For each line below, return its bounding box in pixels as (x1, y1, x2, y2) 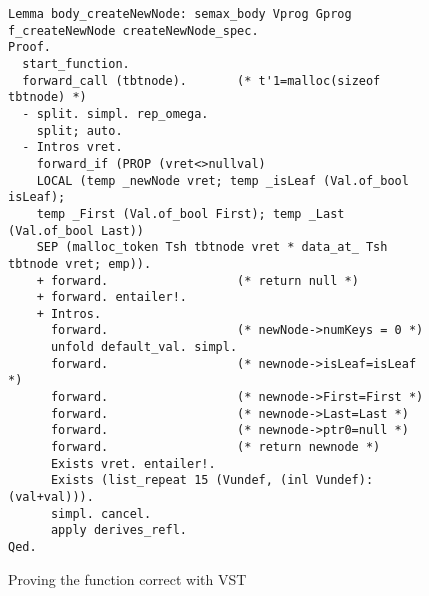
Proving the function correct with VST (8, 568, 247, 589)
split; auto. (36, 123, 123, 138)
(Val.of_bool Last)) (8, 223, 145, 238)
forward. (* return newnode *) (50, 440, 381, 455)
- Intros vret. (22, 140, 123, 155)
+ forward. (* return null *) (36, 273, 359, 288)
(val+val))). (8, 490, 94, 505)
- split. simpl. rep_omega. (22, 106, 209, 121)
